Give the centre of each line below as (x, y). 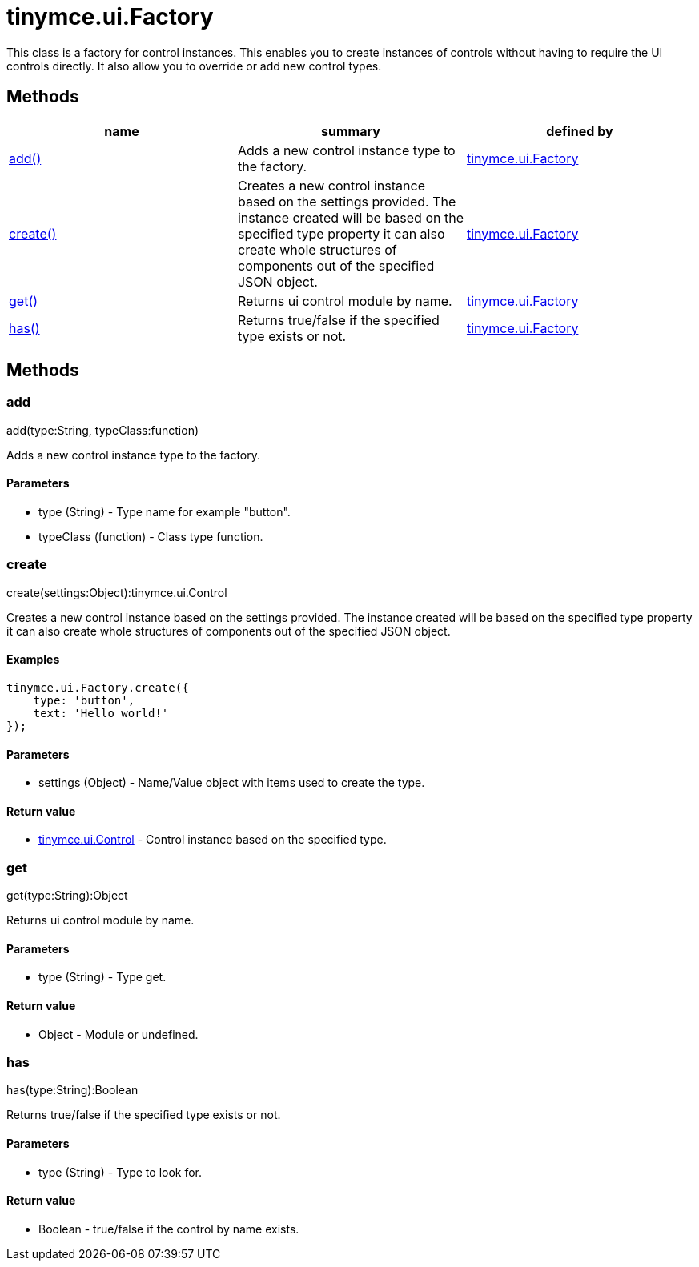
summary (351, 131)
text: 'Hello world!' (101, 713)
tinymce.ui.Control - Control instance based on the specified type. (213, 840)
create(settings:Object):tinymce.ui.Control (117, 592)
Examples (33, 660)
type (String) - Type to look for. (121, 1172)
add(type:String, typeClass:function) (103, 430)
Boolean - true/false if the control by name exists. (169, 1229)
